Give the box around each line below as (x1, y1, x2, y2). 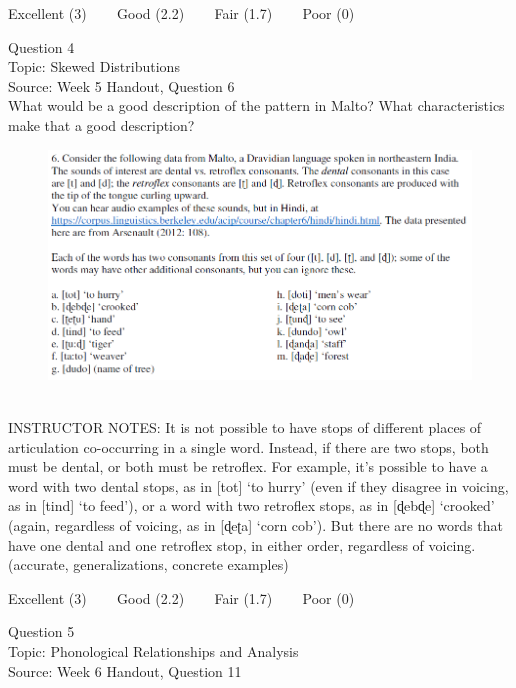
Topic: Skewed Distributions (8, 56, 180, 77)
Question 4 (8, 36, 75, 57)
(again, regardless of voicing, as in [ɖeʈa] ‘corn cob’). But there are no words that (8, 515, 504, 536)
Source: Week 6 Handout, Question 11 (8, 660, 242, 681)
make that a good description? (8, 114, 195, 135)
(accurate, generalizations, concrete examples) (8, 554, 289, 575)
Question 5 (8, 621, 75, 642)
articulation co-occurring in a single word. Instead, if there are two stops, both (8, 436, 489, 457)
